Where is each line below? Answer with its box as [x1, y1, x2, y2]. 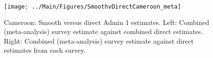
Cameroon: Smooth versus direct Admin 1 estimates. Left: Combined [4, 17, 209, 27]
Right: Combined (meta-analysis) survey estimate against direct [4, 35, 194, 46]
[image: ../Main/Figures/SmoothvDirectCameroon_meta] [4, 3, 181, 10]
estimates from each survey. [4, 45, 86, 55]
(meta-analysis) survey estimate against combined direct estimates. [4, 26, 203, 36]
